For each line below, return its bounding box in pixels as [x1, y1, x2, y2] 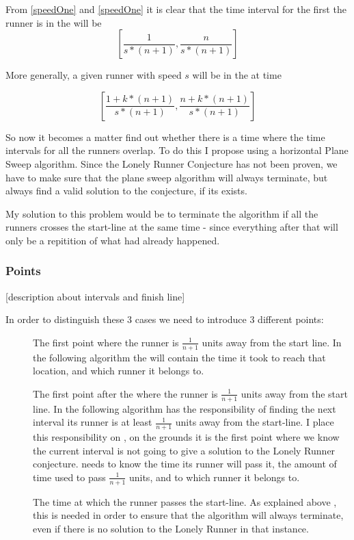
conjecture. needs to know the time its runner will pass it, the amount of [33, 457, 337, 471]
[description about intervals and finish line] [5, 289, 185, 303]
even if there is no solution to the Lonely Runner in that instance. [33, 522, 309, 535]
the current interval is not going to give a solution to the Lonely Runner [33, 443, 336, 457]
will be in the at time [192, 68, 282, 82]
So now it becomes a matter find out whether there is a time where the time [5, 129, 325, 144]
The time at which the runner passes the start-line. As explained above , [33, 494, 337, 509]
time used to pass [33, 470, 106, 484]
